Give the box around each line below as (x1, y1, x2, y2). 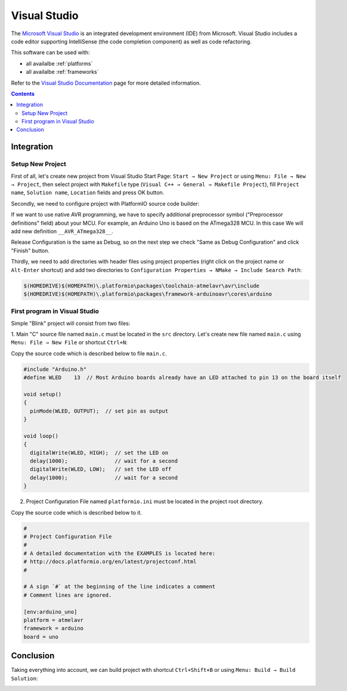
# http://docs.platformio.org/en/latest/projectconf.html (23, 558, 197, 565)
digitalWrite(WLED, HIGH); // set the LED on (30, 449, 169, 456)
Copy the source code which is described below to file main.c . (11, 349, 167, 357)
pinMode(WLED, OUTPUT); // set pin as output (30, 407, 169, 414)
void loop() (23, 432, 59, 439)
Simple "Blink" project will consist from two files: (11, 320, 131, 327)
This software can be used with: (11, 49, 90, 56)
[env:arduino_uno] (23, 608, 78, 615)
